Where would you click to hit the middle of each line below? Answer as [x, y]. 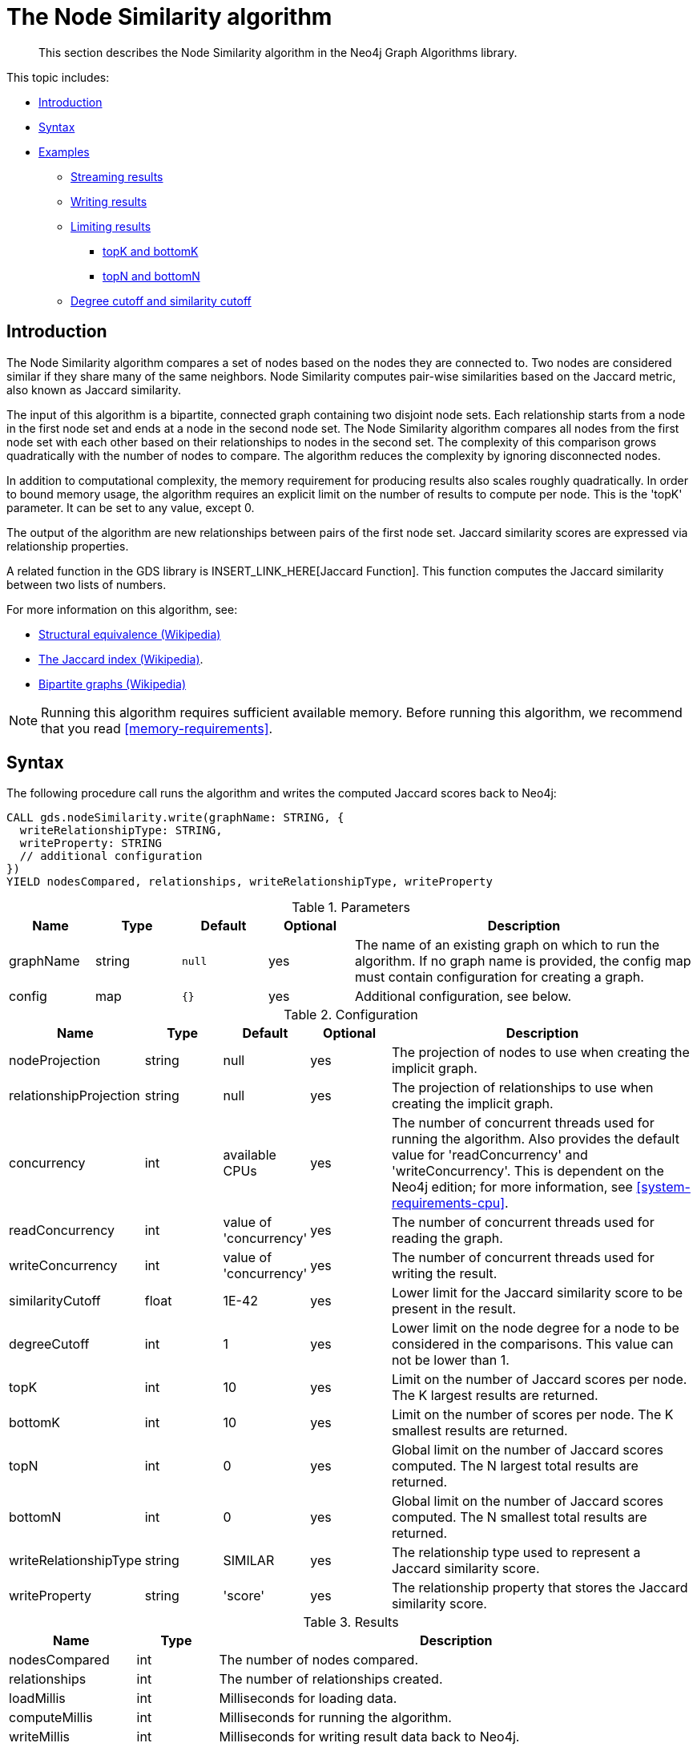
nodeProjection [55, 1061]
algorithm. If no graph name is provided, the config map [523, 961]
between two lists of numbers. [87, 584]
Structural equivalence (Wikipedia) [130, 634]
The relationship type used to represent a [516, 1553]
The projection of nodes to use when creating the [540, 1053]
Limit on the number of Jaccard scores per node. [539, 1380]
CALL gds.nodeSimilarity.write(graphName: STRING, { [175, 818]
